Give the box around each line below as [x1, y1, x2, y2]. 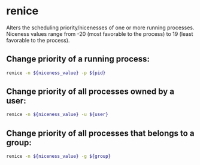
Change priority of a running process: [6, 54, 150, 64]
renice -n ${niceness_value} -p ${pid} [6, 70, 106, 76]
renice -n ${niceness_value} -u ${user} [6, 112, 109, 118]
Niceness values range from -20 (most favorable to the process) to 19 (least [6, 30, 193, 37]
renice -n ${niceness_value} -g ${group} [6, 154, 111, 160]
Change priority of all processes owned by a [6, 87, 175, 97]
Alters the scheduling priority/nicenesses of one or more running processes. [6, 24, 195, 31]
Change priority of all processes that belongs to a [6, 128, 195, 138]
